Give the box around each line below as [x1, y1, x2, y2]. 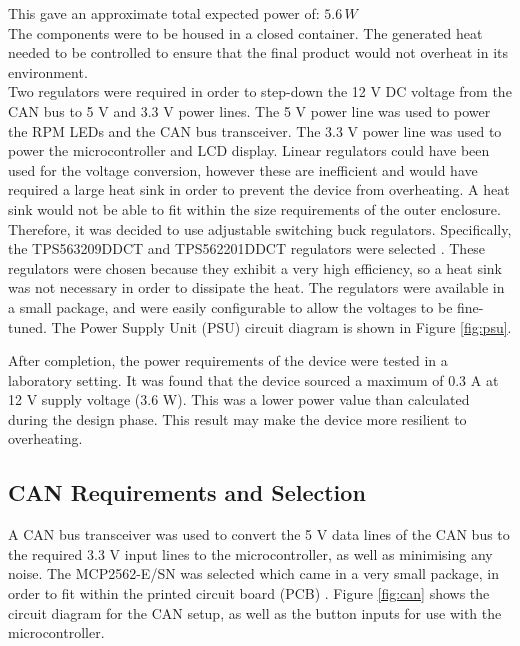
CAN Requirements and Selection [8, 477, 366, 508]
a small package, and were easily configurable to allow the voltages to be [8, 296, 453, 317]
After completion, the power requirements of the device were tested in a [8, 350, 448, 371]
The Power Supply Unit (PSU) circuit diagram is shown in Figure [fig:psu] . [51, 316, 512, 337]
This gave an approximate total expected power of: [8, 3, 320, 23]
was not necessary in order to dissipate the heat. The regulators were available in [8, 277, 505, 298]
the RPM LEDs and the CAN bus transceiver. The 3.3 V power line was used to [8, 120, 502, 141]
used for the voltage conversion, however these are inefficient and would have [8, 159, 478, 180]
